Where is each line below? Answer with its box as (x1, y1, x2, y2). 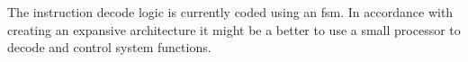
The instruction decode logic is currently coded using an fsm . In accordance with (7, 3, 454, 21)
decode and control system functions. (7, 38, 211, 57)
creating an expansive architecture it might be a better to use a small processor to (7, 20, 461, 39)
